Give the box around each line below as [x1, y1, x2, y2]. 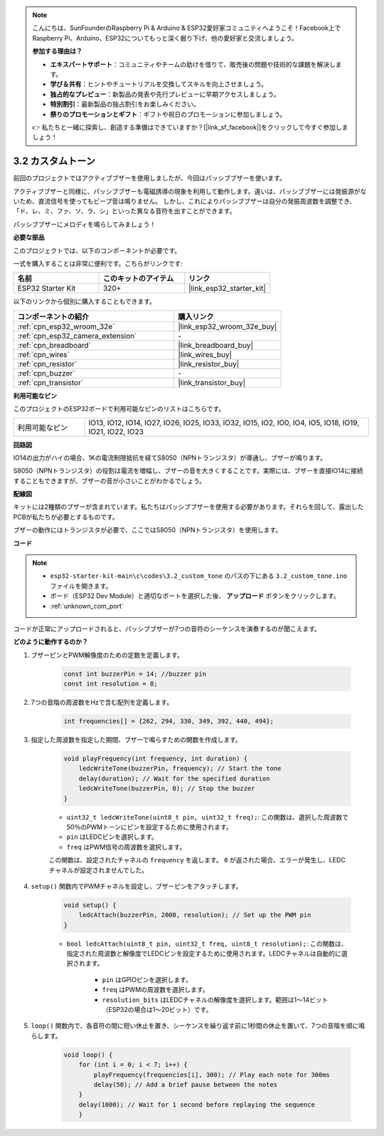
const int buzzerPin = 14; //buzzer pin [63, 670, 206, 678]
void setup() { [63, 901, 117, 909]
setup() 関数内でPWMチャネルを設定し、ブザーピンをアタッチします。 [31, 882, 242, 890]
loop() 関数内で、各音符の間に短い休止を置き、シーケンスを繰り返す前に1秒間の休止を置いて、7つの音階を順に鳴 [31, 1021, 366, 1030]
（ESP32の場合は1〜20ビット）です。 [102, 1006, 213, 1014]
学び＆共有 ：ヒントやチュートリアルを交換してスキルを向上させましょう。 [50, 80, 268, 88]
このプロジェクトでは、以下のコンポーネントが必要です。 [13, 246, 181, 254]
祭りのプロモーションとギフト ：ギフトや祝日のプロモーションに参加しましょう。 [50, 110, 287, 118]
